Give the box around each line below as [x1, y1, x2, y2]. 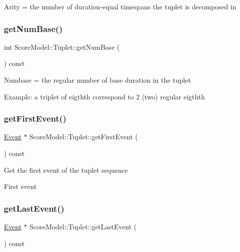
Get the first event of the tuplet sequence [4, 164, 128, 175]
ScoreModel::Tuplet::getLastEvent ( [29, 221, 137, 231]
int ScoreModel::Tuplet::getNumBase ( [4, 41, 120, 52]
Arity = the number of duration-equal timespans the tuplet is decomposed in [4, 1, 237, 11]
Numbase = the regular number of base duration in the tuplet [4, 75, 191, 85]
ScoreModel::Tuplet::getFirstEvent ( [29, 131, 138, 142]
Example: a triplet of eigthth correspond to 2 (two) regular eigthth [4, 91, 205, 101]
